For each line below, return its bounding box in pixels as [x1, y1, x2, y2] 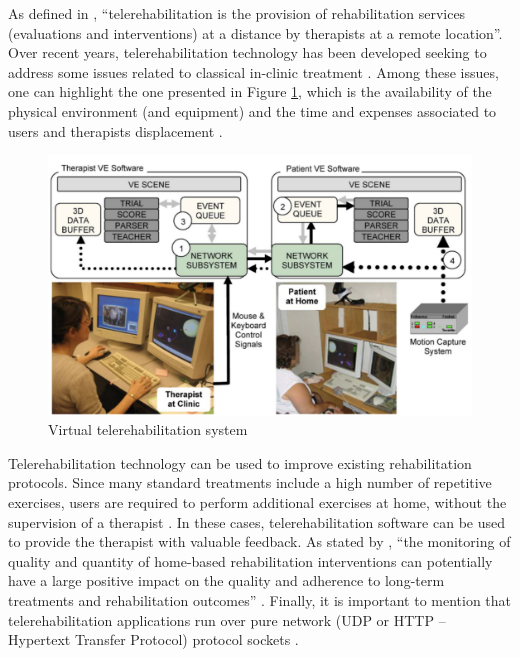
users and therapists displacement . [8, 120, 223, 141]
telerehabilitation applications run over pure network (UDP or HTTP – [8, 609, 446, 630]
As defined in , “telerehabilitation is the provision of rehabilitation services [8, 3, 466, 23]
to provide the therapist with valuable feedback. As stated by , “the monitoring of [8, 531, 511, 552]
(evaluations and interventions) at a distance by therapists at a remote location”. [8, 22, 503, 43]
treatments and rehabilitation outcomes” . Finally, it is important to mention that [8, 589, 512, 610]
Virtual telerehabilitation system [48, 419, 248, 440]
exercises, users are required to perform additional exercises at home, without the [8, 491, 507, 512]
